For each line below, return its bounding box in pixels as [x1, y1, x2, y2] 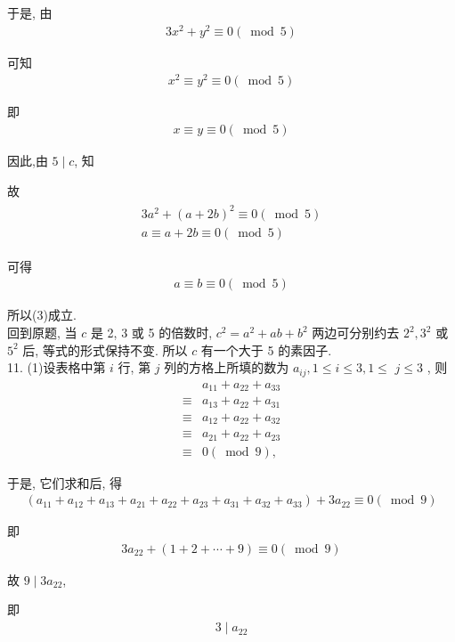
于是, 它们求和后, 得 [7, 473, 123, 492]
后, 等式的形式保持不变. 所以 [22, 340, 188, 359]
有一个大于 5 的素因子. [200, 340, 332, 359]
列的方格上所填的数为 [164, 358, 289, 377]
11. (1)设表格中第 [7, 358, 106, 377]
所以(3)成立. [7, 305, 77, 324]
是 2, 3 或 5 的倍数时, [90, 323, 213, 342]
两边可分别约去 [312, 323, 400, 342]
